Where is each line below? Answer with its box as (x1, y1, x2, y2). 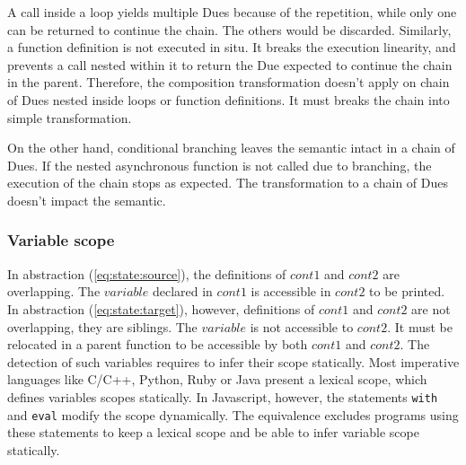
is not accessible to (250, 317, 354, 336)
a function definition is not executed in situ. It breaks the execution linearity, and (7, 38, 456, 57)
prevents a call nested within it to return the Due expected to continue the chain (7, 55, 453, 74)
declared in (152, 282, 213, 301)
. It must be (387, 317, 453, 336)
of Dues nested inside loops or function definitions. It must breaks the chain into (7, 90, 450, 109)
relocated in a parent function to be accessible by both (7, 335, 308, 354)
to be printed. (369, 282, 445, 301)
